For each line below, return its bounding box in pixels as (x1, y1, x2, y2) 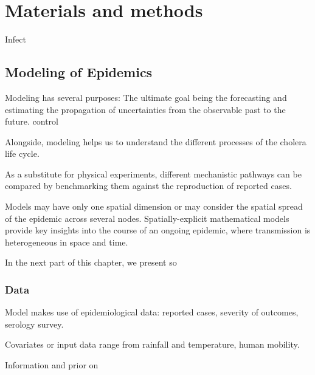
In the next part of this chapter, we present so (5, 256, 177, 269)
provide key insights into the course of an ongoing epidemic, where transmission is (5, 224, 311, 236)
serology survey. (5, 317, 64, 330)
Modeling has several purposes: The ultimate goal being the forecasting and (5, 91, 287, 103)
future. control (5, 115, 58, 128)
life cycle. (5, 147, 40, 160)
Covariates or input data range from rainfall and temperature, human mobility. (5, 338, 300, 351)
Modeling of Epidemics (5, 63, 153, 81)
